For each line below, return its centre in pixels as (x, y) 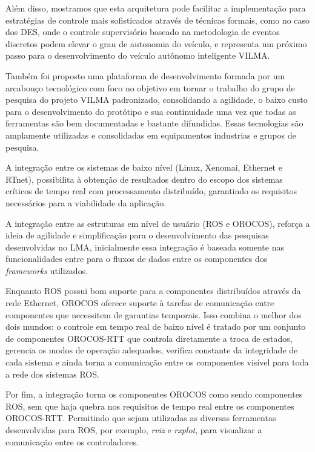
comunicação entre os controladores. (72, 441)
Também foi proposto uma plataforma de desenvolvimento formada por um (145, 75)
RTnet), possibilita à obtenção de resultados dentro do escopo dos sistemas (144, 179)
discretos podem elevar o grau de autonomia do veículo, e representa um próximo (156, 43)
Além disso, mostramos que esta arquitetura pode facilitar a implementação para (156, 8)
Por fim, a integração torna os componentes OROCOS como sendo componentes (154, 394)
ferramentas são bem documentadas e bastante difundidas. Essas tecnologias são (154, 123)
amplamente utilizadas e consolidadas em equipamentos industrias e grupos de (151, 135)
